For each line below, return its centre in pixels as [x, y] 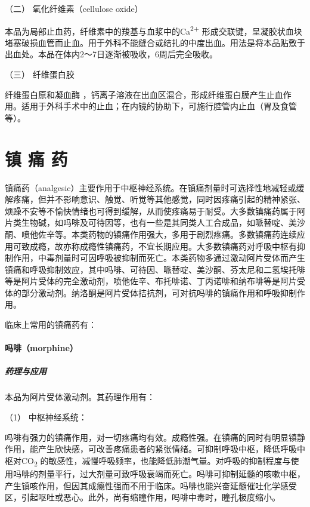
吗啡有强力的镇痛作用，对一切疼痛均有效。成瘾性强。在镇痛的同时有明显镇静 [155, 437]
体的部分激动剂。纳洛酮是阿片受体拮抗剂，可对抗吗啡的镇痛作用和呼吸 [142, 292]
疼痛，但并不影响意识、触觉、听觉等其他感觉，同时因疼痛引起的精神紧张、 [159, 199]
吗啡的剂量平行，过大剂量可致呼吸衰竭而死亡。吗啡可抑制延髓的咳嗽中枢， [159, 473]
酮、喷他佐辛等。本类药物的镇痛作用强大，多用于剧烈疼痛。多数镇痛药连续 [151, 234]
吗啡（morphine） [41, 348]
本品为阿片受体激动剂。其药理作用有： [80, 397]
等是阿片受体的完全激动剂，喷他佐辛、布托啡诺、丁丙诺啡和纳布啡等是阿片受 [155, 281]
